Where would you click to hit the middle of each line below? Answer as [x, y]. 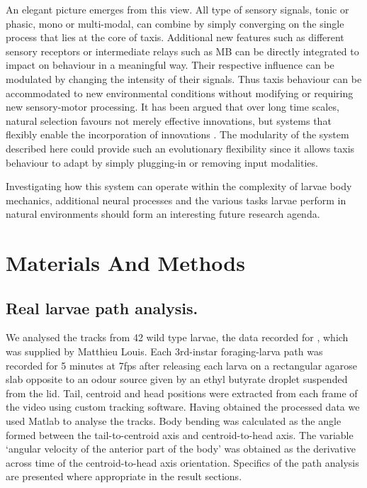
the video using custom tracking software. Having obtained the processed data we [183, 407]
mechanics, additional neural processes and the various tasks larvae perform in [176, 200]
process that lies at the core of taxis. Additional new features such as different [175, 37]
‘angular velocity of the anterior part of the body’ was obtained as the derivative [181, 449]
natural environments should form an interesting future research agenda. [163, 214]
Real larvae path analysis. [102, 307]
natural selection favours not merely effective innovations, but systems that [169, 120]
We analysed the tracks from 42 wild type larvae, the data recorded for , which [177, 337]
